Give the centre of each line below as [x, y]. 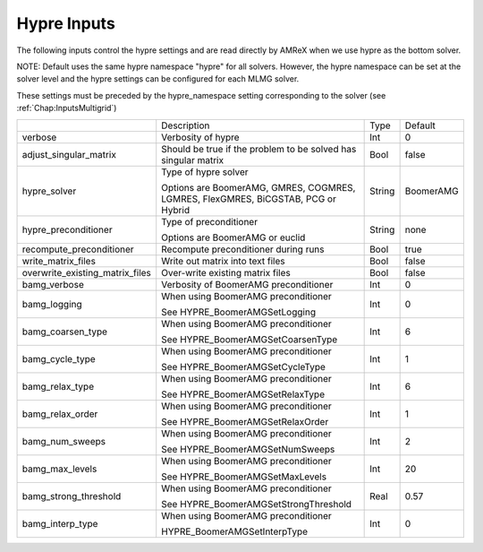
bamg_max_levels [59, 469]
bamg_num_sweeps [64, 441]
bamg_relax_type [58, 386]
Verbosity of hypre [201, 137]
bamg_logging [52, 304]
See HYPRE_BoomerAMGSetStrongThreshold [257, 504]
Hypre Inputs [66, 23]
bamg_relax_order [60, 414]
